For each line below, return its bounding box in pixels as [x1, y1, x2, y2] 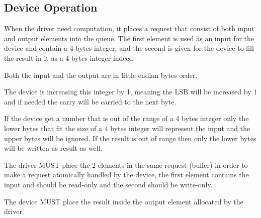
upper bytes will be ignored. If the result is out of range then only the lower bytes [4, 133, 256, 143]
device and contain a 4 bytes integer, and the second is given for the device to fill [4, 43, 254, 53]
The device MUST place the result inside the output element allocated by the [4, 196, 243, 206]
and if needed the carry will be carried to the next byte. [4, 96, 177, 106]
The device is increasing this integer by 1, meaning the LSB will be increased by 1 [4, 86, 257, 97]
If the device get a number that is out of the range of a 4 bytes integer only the [4, 113, 249, 124]
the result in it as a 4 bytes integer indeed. [4, 52, 135, 63]
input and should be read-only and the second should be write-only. [4, 179, 213, 189]
